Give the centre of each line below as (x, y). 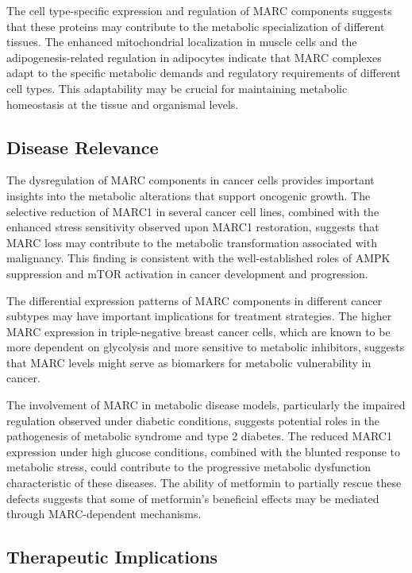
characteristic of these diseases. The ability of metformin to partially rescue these (204, 483)
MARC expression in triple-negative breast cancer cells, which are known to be (198, 331)
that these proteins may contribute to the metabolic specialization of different (196, 26)
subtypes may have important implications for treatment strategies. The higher (199, 316)
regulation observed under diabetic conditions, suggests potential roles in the (193, 420)
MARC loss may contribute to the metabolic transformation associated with (192, 242)
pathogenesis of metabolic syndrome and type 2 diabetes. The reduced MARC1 (199, 436)
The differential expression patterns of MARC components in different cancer (194, 300)
